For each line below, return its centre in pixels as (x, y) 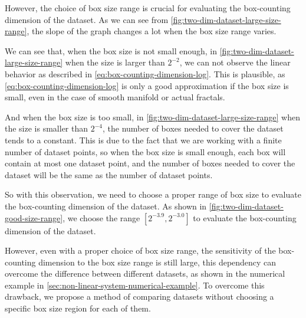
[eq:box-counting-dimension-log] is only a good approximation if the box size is (147, 85)
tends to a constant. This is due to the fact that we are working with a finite (143, 140)
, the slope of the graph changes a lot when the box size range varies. (152, 31)
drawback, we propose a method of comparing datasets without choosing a (139, 296)
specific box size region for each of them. (78, 308)
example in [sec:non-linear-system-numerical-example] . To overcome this (135, 285)
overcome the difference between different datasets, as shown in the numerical (145, 273)
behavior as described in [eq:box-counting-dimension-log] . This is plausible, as (145, 73)
